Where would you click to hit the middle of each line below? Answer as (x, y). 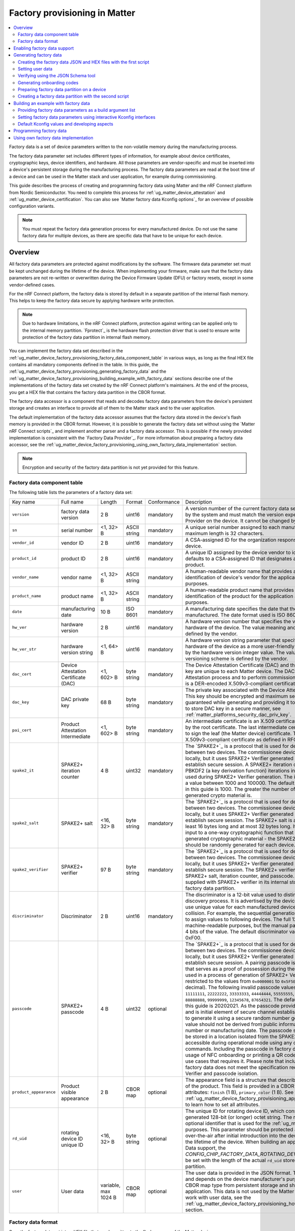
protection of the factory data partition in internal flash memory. (87, 337)
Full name (72, 502)
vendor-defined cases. (32, 285)
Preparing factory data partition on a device (62, 90)
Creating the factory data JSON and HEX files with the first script (84, 62)
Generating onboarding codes (48, 82)
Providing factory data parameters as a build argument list (77, 110)
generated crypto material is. (219, 795)
